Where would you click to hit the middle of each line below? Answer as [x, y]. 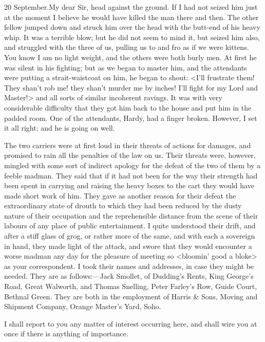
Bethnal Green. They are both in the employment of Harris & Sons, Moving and [131, 296]
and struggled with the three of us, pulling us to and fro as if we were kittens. [127, 47]
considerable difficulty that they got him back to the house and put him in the [128, 107]
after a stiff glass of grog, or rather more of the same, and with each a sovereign [130, 236]
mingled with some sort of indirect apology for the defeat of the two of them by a [132, 165]
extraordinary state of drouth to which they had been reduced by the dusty [123, 205]
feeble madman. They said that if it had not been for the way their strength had [131, 175]
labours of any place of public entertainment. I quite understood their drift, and [130, 226]
